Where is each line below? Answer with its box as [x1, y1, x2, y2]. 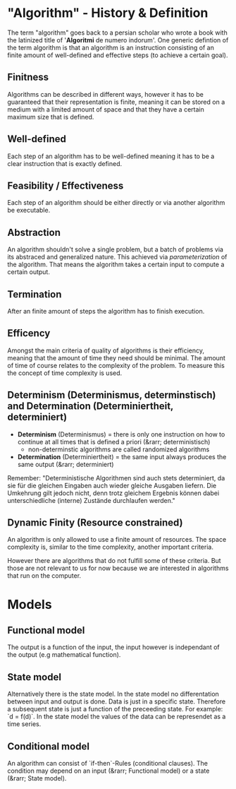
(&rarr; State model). [7, 774, 67, 783]
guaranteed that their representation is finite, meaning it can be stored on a [7, 97, 225, 106]
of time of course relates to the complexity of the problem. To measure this [7, 361, 225, 369]
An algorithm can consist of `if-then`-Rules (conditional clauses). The [7, 759, 209, 768]
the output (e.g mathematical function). [7, 651, 121, 659]
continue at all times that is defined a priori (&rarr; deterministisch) [17, 437, 211, 446]
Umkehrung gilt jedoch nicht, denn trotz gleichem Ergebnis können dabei [7, 489, 220, 497]
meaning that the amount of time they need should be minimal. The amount [7, 353, 225, 362]
